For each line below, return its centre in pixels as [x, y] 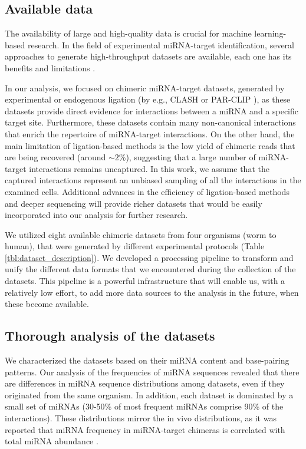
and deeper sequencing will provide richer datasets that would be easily [134, 203]
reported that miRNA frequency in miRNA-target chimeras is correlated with [145, 429]
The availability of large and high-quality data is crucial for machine [128, 33]
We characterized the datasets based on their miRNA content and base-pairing [147, 360]
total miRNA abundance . [52, 441]
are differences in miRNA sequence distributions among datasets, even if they [145, 383]
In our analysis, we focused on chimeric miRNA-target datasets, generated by [145, 88]
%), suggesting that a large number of [187, 157]
